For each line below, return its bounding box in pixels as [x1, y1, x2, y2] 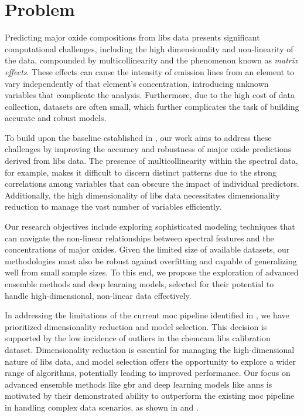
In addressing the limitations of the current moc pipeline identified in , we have [5, 309, 289, 321]
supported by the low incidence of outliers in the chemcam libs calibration [5, 332, 271, 344]
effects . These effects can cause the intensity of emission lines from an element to [5, 65, 295, 78]
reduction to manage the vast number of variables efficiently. [5, 200, 222, 213]
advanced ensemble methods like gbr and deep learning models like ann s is [5, 378, 272, 390]
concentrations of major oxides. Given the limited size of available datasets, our [5, 243, 290, 255]
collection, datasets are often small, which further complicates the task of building [5, 100, 299, 112]
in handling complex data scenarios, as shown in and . [5, 401, 199, 413]
